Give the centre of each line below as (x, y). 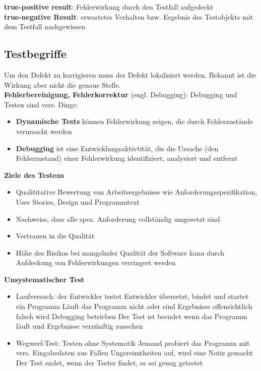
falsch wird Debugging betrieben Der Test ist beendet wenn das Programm (132, 316)
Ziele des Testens (34, 175)
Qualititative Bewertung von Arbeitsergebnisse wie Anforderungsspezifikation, (137, 192)
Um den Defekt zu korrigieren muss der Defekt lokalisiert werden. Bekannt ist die (130, 74)
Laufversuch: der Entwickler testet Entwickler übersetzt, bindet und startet (132, 296)
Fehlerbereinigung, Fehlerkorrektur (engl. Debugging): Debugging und (121, 95)
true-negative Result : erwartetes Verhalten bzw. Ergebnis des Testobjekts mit (129, 16)
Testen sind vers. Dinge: (41, 104)
